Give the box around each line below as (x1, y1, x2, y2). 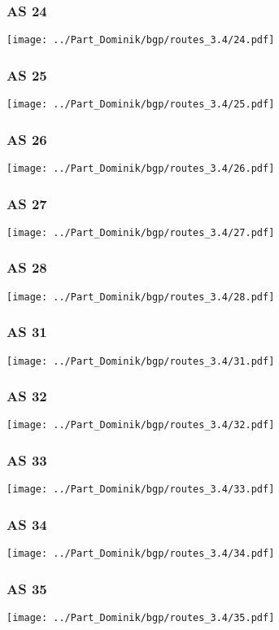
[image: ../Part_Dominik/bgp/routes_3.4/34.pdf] (7, 548, 275, 560)
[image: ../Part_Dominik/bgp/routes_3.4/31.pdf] (7, 355, 275, 367)
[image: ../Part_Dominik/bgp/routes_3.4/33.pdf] (7, 483, 275, 496)
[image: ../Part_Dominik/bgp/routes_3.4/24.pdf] (7, 34, 275, 46)
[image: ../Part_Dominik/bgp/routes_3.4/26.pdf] (7, 162, 275, 174)
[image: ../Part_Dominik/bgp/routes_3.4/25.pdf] (7, 98, 275, 111)
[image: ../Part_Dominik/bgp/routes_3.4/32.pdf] (7, 419, 275, 431)
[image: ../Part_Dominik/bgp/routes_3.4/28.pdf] (7, 291, 275, 303)
